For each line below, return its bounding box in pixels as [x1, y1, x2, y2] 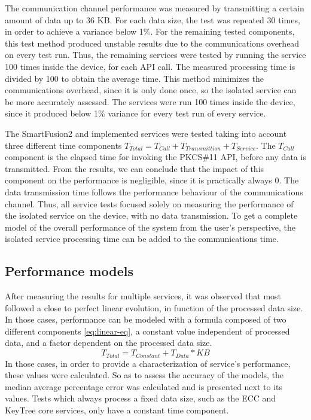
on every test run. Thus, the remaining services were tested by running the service [5, 48, 306, 61]
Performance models [5, 262, 133, 280]
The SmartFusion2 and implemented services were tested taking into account [5, 127, 287, 139]
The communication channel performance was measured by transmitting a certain [5, 2, 304, 14]
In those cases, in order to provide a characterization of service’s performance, [5, 357, 291, 369]
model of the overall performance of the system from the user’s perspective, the [5, 220, 295, 233]
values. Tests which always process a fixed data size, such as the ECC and [5, 392, 276, 404]
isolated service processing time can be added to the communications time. [5, 232, 279, 245]
